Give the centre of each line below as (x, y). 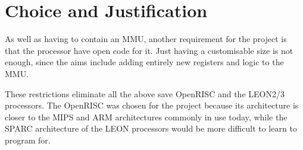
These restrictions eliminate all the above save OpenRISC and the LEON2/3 (145, 93)
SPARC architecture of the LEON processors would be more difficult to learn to (151, 128)
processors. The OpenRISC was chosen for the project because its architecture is (152, 105)
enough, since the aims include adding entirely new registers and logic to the (144, 62)
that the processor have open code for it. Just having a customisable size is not (149, 50)
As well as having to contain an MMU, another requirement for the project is (146, 39)
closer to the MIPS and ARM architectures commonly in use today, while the (146, 117)
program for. (28, 140)
